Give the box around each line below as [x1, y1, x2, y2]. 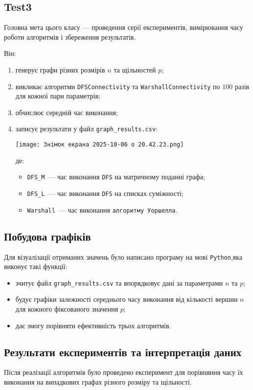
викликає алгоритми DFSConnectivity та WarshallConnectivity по [15, 81, 220, 91]
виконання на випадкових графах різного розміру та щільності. [4, 376, 192, 387]
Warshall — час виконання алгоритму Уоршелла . [27, 204, 178, 215]
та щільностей [114, 64, 156, 74]
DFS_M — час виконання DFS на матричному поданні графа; [27, 171, 205, 182]
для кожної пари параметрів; [15, 91, 101, 101]
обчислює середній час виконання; [15, 107, 118, 117]
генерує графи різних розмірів [15, 64, 105, 74]
